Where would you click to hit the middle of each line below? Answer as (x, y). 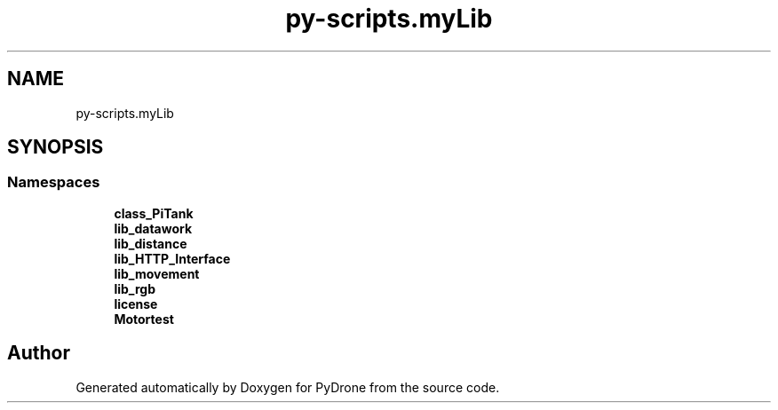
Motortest (144, 319)
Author (39, 353)
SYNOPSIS (56, 147)
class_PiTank (154, 213)
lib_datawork (153, 228)
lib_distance (151, 243)
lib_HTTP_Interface (172, 258)
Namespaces (54, 182)
